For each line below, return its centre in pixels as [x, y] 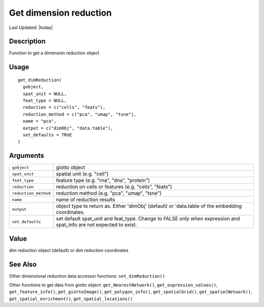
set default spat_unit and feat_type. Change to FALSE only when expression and [148, 219]
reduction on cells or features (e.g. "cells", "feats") [114, 187]
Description [27, 41]
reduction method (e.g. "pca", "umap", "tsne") [109, 193]
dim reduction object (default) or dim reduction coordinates [69, 250]
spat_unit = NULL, [45, 94]
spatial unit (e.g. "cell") [82, 174]
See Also [23, 264]
